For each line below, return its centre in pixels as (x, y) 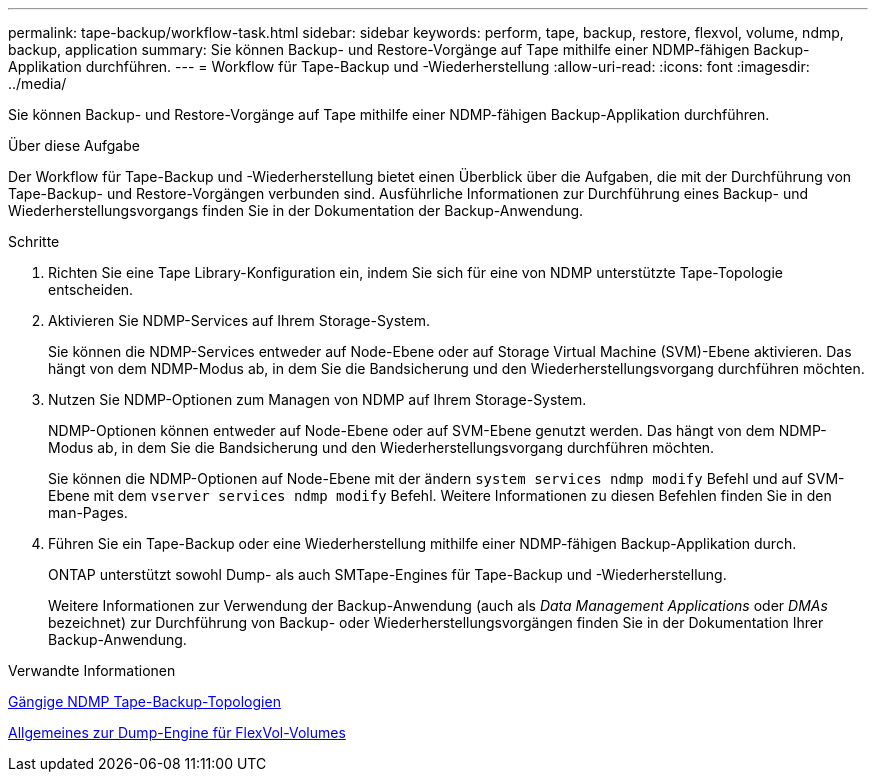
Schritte (34, 241)
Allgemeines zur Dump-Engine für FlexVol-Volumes (177, 732)
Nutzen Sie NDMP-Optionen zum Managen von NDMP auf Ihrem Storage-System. (317, 399)
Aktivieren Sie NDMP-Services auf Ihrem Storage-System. (239, 320)
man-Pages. (88, 512)
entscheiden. (91, 289)
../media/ (37, 83)
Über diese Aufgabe (74, 145)
